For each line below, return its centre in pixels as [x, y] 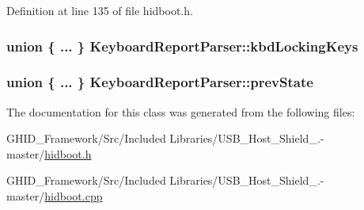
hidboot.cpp [74, 196]
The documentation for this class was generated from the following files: [181, 111]
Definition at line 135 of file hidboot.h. [100, 10]
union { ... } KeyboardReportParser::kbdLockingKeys [182, 46]
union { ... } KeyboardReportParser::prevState [160, 82]
